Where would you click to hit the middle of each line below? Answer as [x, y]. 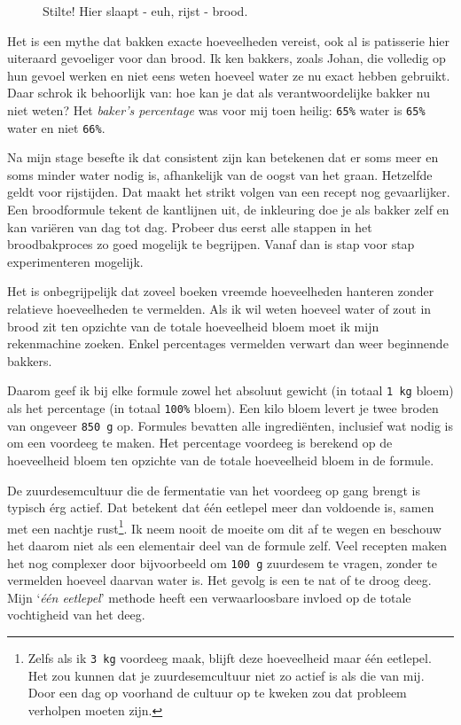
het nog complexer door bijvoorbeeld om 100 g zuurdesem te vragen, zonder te [222, 562]
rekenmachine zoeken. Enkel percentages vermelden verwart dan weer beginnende [228, 343]
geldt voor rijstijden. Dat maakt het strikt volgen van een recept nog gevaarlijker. [229, 192]
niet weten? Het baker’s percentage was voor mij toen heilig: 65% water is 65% [216, 109]
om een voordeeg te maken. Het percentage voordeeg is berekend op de [200, 443]
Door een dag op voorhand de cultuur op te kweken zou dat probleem [217, 693]
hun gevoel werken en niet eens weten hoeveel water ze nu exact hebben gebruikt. [229, 75]
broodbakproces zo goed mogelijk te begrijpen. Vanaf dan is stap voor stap [211, 244]
